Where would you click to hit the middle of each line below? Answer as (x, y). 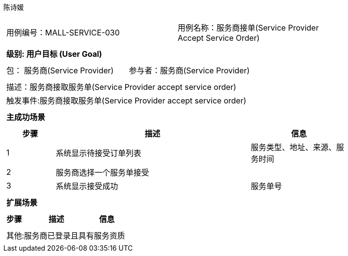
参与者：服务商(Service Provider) (189, 70)
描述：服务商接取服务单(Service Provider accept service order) (121, 87)
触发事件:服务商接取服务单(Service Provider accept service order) (126, 101)
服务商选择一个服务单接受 (102, 172)
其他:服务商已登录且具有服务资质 (66, 236)
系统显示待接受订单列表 (98, 153)
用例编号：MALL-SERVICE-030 (63, 33)
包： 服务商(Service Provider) (60, 70)
